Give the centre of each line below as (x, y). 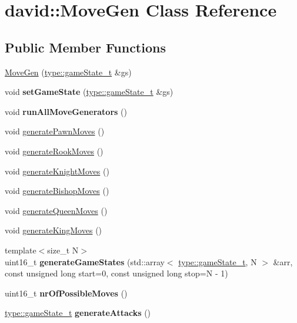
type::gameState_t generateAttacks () (78, 313)
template (21, 250)
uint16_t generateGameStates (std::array (85, 261)
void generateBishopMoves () (57, 191)
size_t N (63, 250)
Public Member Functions (85, 47)
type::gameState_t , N (218, 261)
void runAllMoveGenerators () (66, 111)
